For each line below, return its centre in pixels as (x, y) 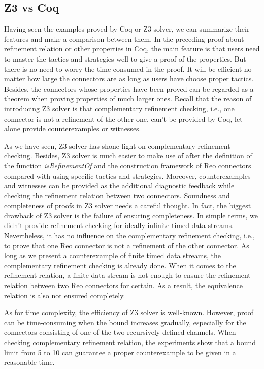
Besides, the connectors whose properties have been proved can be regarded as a (129, 88)
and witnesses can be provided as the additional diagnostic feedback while (119, 186)
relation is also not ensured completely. (65, 295)
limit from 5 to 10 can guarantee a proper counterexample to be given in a (120, 352)
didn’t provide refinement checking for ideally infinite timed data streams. (119, 225)
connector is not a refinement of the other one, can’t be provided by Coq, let (123, 118)
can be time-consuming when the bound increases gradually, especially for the (125, 322)
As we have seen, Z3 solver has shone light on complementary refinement (117, 145)
